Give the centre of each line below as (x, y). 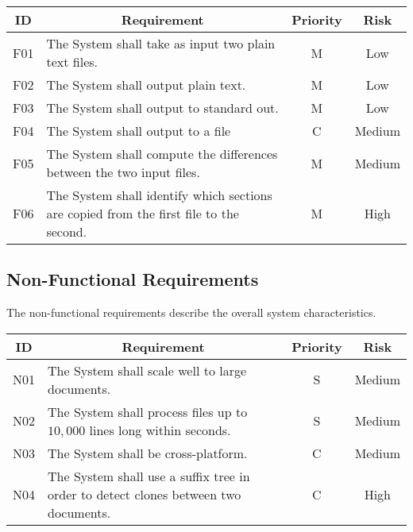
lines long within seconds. (160, 430)
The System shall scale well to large (147, 370)
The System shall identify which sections (159, 195)
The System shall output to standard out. (162, 108)
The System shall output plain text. (146, 85)
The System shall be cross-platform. (148, 453)
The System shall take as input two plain (161, 43)
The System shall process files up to (148, 411)
